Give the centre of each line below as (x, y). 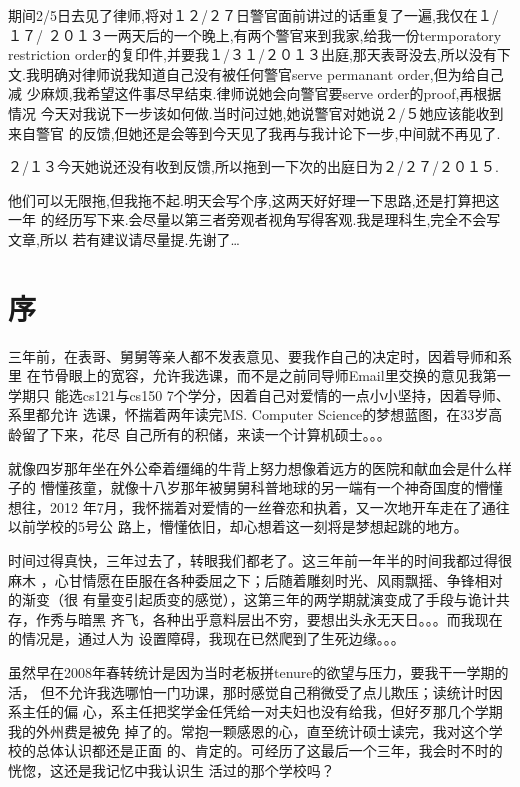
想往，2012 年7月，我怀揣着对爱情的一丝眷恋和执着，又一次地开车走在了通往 (259, 506)
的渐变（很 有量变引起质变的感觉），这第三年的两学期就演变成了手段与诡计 (252, 599)
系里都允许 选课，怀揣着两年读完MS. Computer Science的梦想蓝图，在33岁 (248, 414)
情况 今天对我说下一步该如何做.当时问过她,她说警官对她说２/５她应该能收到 (256, 112)
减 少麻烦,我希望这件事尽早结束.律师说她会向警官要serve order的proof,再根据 (255, 93)
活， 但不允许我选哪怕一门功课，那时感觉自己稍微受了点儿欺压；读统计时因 (255, 691)
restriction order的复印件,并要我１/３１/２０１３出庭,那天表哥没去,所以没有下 (259, 54)
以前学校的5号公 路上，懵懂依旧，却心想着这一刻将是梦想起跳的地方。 (238, 526)
